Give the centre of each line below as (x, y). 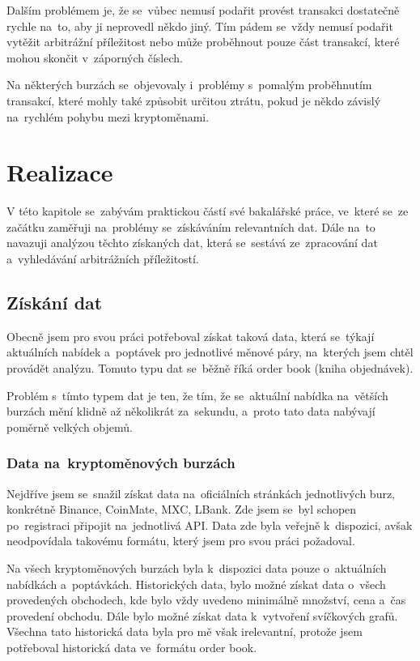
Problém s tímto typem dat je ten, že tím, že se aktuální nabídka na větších (197, 395)
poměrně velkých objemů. (70, 426)
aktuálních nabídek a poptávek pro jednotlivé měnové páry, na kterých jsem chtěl (210, 352)
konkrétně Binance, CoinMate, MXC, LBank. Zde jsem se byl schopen (182, 509)
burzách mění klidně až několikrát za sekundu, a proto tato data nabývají (191, 411)
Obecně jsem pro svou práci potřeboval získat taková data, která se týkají (191, 336)
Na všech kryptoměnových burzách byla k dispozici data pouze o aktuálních (197, 568)
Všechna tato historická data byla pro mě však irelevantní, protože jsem (185, 631)
